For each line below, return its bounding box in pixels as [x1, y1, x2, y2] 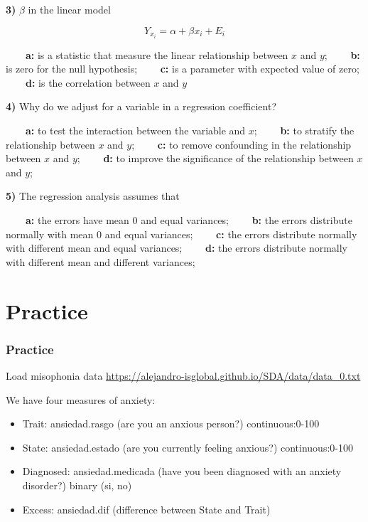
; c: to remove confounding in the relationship [131, 137, 352, 151]
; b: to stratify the [254, 123, 355, 138]
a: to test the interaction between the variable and [26, 123, 246, 138]
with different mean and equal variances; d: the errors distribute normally [6, 240, 348, 255]
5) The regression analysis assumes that [6, 188, 180, 203]
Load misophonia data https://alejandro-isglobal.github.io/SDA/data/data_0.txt [6, 368, 361, 383]
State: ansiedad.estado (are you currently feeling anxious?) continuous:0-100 [22, 440, 353, 454]
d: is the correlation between [26, 75, 151, 90]
